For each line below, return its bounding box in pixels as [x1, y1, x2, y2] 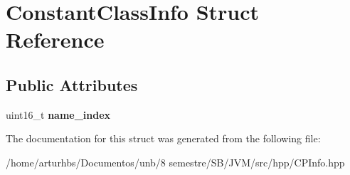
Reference [6, 25, 105, 54]
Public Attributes [6, 73, 138, 95]
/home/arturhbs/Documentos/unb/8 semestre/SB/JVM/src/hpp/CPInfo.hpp [6, 154, 345, 169]
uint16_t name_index [6, 107, 111, 122]
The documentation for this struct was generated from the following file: [6, 131, 321, 146]
